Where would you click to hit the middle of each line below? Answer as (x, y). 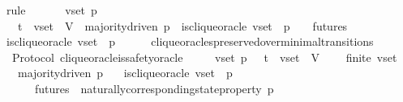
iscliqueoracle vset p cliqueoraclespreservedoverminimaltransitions (190, 41)
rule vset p (51, 10)
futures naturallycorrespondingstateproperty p (154, 88)
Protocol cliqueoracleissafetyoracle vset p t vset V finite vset (204, 57)
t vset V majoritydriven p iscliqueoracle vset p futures (182, 25)
